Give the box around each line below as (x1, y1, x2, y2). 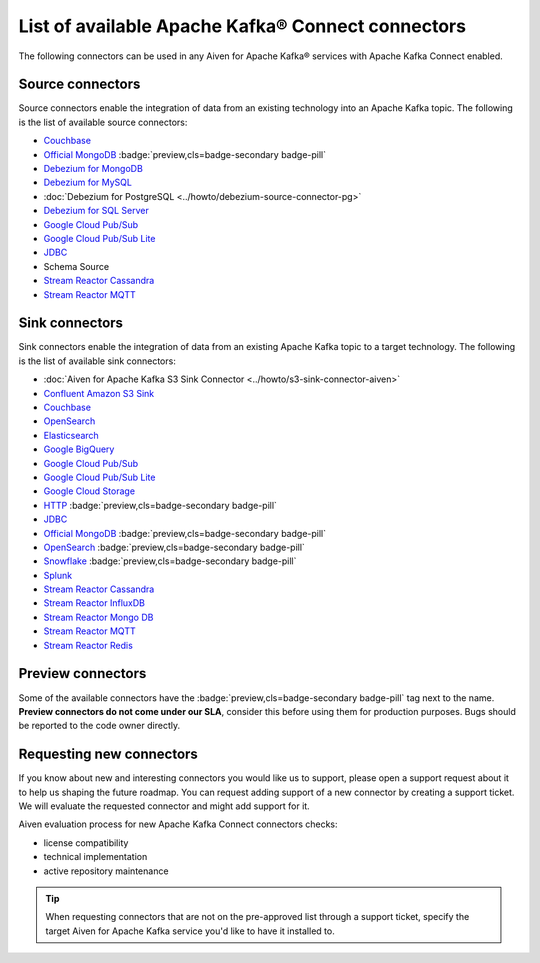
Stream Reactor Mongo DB (43, 611, 154, 623)
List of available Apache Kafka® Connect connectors (18, 15, 467, 37)
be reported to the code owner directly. (18, 720, 180, 732)
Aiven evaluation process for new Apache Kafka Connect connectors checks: (18, 818, 339, 830)
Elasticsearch (43, 429, 99, 441)
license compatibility (43, 836, 129, 849)
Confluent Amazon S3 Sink (43, 387, 155, 399)
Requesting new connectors (18, 746, 199, 763)
